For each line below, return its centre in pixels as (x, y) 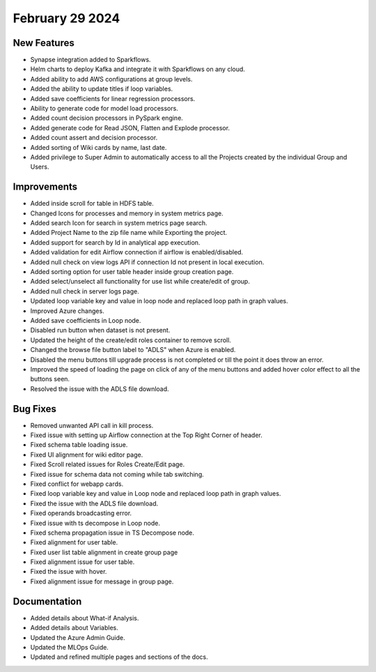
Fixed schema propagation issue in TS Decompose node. (112, 533)
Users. (40, 167)
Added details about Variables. (74, 628)
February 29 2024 (66, 18)
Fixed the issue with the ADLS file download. (94, 503)
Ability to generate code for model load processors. (104, 109)
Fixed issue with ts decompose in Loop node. (95, 523)
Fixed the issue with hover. (69, 572)
